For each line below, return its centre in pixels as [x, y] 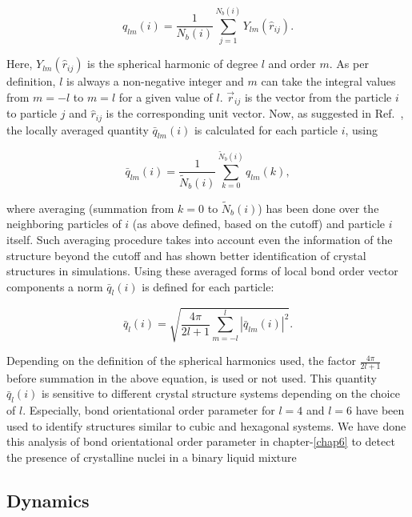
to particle [32, 113]
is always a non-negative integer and [155, 81]
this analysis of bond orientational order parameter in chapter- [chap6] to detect [201, 441]
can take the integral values [328, 81]
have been [380, 410]
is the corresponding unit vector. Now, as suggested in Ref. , [255, 113]
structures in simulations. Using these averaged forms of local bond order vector [202, 271]
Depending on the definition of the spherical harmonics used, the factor [181, 361]
